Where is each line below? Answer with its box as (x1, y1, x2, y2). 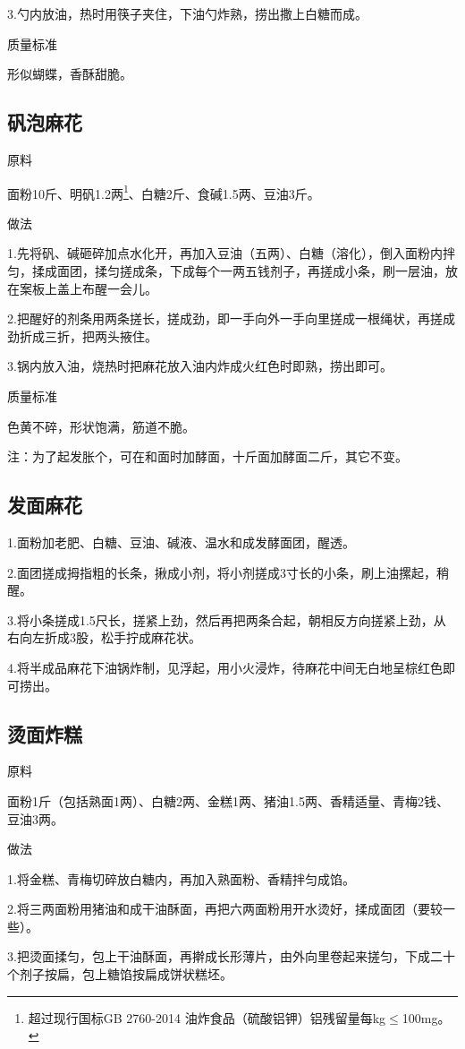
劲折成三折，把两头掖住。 (7, 326, 157, 345)
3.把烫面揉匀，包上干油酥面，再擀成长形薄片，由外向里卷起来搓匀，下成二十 (7, 947, 455, 966)
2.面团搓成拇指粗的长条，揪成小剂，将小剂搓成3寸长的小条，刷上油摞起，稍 (7, 563, 449, 581)
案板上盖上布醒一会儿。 (19, 279, 157, 297)
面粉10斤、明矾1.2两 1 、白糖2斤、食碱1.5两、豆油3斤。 (7, 181, 320, 202)
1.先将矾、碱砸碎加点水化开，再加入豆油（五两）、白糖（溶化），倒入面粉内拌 (7, 244, 455, 262)
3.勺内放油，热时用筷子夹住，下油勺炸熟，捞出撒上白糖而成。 (7, 4, 368, 22)
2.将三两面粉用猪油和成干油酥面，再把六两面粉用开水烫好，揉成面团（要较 (7, 899, 443, 918)
